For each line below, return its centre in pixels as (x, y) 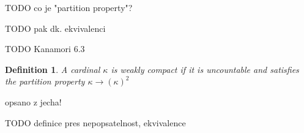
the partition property (45, 81)
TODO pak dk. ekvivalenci (55, 28)
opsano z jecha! (33, 101)
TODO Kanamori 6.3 (45, 49)
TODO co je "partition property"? (69, 7)
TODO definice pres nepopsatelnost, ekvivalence (95, 122)
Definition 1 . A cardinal (53, 69)
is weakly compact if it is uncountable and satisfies (205, 69)
